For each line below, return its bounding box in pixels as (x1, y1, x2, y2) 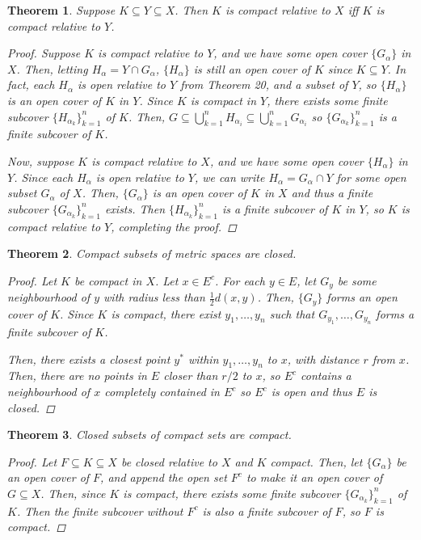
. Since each (14, 168, 74, 185)
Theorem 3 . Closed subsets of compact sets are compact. (7, 426, 292, 443)
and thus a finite (291, 184, 373, 201)
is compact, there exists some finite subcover (123, 484, 341, 501)
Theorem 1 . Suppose (7, 2, 116, 18)
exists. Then (104, 200, 166, 217)
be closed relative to (120, 453, 217, 470)
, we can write (195, 168, 265, 185)
